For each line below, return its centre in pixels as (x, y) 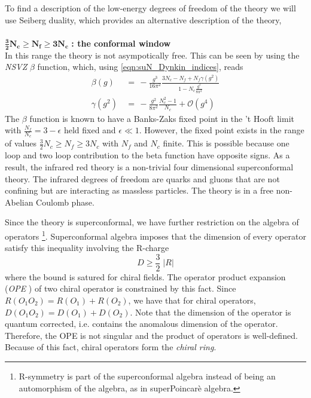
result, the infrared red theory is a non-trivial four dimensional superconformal (149, 166)
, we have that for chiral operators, (192, 300)
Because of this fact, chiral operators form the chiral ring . (111, 347)
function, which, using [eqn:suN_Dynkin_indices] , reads (140, 67)
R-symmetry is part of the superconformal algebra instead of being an (147, 376)
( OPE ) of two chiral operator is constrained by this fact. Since (121, 288)
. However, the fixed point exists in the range (222, 130)
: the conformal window (121, 43)
